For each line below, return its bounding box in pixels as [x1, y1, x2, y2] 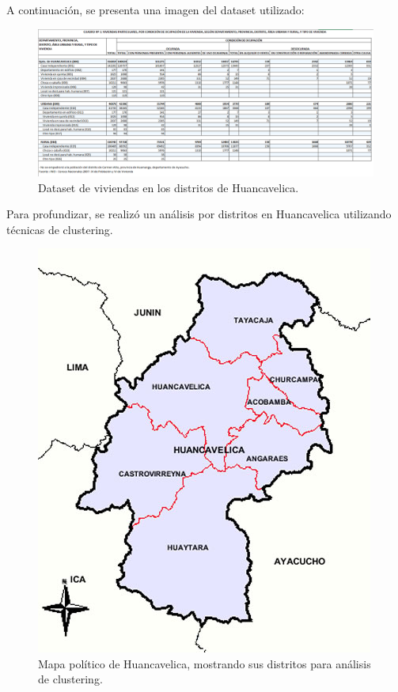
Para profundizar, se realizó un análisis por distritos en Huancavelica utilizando [6, 206, 392, 222]
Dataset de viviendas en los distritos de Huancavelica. [38, 179, 299, 195]
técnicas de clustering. [6, 221, 113, 237]
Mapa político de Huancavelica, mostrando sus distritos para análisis [38, 655, 371, 671]
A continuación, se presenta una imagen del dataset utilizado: [6, 2, 305, 17]
